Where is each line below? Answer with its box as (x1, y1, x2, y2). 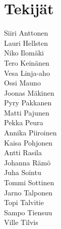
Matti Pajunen (4, 107, 49, 118)
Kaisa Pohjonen (4, 137, 52, 148)
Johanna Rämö (4, 157, 51, 167)
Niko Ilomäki (4, 47, 44, 58)
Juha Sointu (4, 167, 41, 178)
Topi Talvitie (4, 197, 44, 208)
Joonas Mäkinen (4, 87, 54, 98)
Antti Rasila (4, 147, 42, 158)
